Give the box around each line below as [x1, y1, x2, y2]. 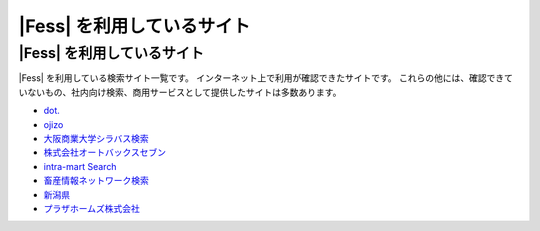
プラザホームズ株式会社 [43, 202, 140, 214]
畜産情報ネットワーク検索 [43, 175, 149, 187]
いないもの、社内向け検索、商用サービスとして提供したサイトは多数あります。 [18, 86, 342, 98]
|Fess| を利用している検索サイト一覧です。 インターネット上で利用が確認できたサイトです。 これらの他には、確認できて [18, 72, 514, 84]
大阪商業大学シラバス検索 [43, 132, 149, 144]
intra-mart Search [43, 160, 117, 172]
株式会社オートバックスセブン [43, 146, 167, 159]
